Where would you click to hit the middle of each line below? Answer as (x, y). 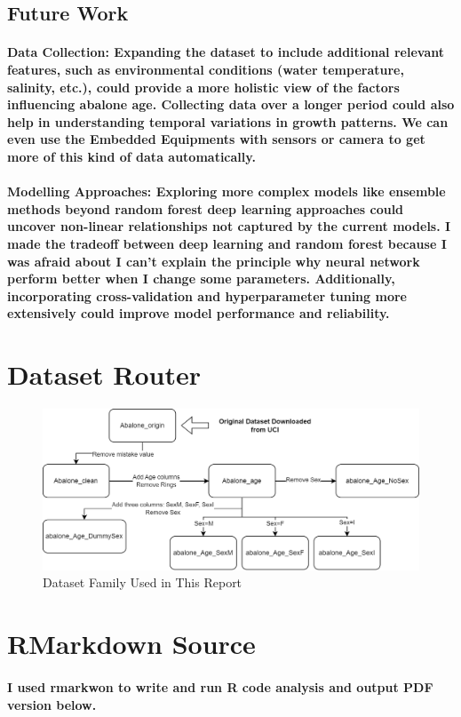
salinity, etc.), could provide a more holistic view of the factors (203, 87)
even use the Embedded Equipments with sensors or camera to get (216, 139)
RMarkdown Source (131, 644)
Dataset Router (104, 374)
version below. (52, 704)
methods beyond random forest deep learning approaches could (206, 208)
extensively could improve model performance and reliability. (199, 313)
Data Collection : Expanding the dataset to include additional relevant (226, 52)
